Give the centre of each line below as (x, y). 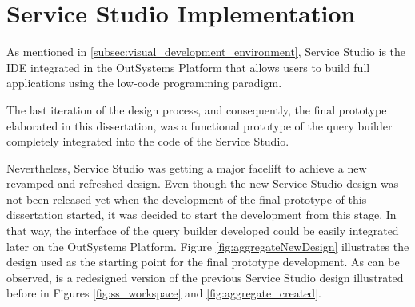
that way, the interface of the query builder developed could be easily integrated (203, 231)
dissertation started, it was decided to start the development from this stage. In (202, 215)
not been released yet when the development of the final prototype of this (187, 199)
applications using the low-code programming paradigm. (144, 83)
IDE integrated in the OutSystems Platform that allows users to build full (188, 67)
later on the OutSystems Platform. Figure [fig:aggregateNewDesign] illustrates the (208, 246)
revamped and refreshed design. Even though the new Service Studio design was (203, 183)
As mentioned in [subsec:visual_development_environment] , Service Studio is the (206, 52)
